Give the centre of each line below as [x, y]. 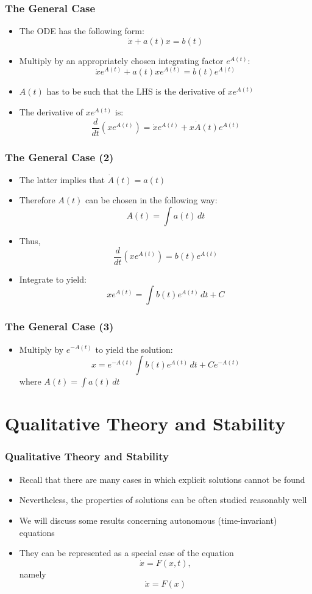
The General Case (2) [59, 157]
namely [33, 574]
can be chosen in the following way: [151, 200]
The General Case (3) [59, 326]
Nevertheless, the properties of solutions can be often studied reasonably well [163, 500]
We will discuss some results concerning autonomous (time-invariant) [148, 520]
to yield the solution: [134, 349]
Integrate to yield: [53, 279]
